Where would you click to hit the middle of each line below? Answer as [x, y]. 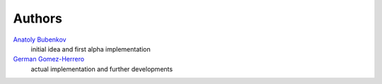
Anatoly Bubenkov [40, 40]
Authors [38, 18]
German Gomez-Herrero [49, 59]
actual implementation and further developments [102, 69]
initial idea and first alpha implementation [91, 49]
